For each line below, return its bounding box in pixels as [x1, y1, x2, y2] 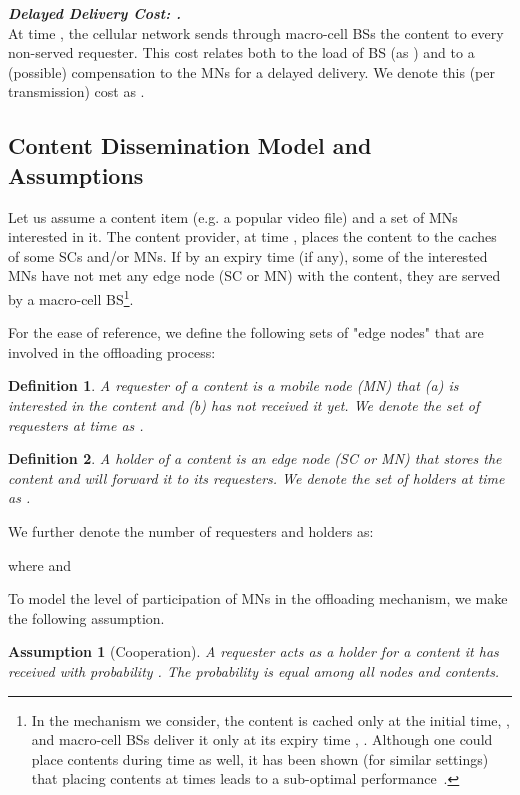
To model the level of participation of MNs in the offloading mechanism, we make [8, 588, 508, 609]
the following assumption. [8, 607, 165, 628]
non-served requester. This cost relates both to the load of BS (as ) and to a [8, 42, 475, 63]
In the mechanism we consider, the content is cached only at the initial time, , [31, 709, 510, 730]
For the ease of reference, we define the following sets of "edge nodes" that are [8, 322, 484, 343]
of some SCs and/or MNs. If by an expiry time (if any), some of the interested [8, 245, 488, 266]
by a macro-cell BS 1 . [8, 285, 134, 309]
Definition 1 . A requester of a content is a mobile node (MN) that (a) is [8, 375, 459, 396]
